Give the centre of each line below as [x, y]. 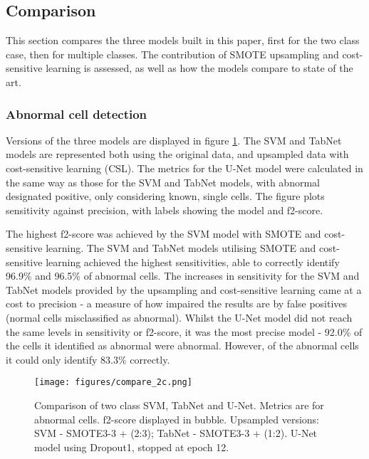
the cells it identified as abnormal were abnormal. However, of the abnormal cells [182, 345]
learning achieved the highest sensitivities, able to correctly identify [193, 262]
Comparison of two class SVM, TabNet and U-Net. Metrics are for [179, 405]
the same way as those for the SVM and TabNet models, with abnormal [163, 182]
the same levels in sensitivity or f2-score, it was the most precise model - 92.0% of [184, 331]
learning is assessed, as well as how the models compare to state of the [199, 68]
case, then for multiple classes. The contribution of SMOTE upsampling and [172, 54]
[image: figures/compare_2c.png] [113, 382]
